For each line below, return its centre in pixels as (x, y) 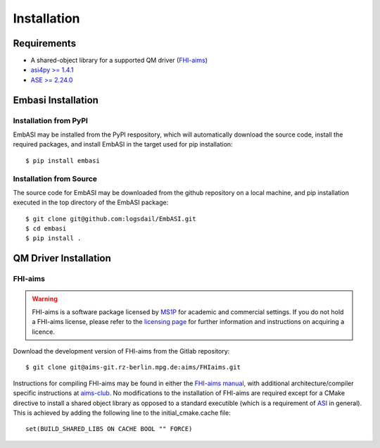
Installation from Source (55, 178)
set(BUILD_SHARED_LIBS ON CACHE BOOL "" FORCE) (109, 429)
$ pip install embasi (63, 161)
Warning (45, 299)
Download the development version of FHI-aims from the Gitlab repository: (121, 351)
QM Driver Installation (62, 258)
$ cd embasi (46, 229)
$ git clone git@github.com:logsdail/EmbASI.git (111, 219)
